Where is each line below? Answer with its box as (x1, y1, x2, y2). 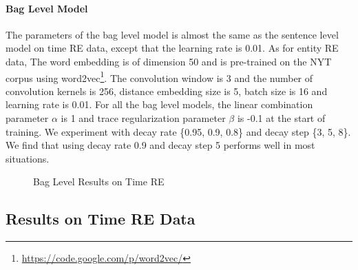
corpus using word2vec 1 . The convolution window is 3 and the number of (6, 68, 313, 85)
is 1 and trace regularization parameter (61, 111, 226, 125)
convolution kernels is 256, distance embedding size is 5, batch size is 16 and (6, 83, 328, 98)
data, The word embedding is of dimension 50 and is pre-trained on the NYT (6, 54, 332, 68)
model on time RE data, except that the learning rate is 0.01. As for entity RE (6, 41, 339, 55)
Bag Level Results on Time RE (33, 174, 165, 189)
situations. (6, 151, 50, 165)
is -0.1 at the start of (237, 111, 326, 125)
